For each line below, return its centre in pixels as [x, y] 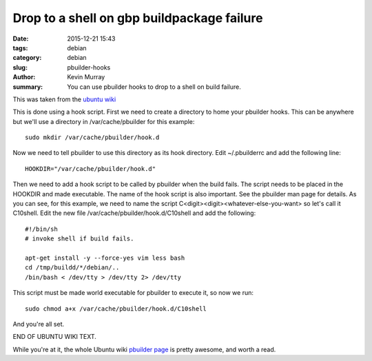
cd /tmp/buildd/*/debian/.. [72, 268]
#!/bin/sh [41, 229]
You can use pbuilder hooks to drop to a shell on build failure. [154, 87]
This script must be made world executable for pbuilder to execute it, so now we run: [133, 293]
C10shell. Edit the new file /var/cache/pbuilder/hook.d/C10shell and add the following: [134, 213]
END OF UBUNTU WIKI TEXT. [54, 337]
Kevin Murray [86, 77]
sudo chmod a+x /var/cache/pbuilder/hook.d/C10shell [116, 309]
